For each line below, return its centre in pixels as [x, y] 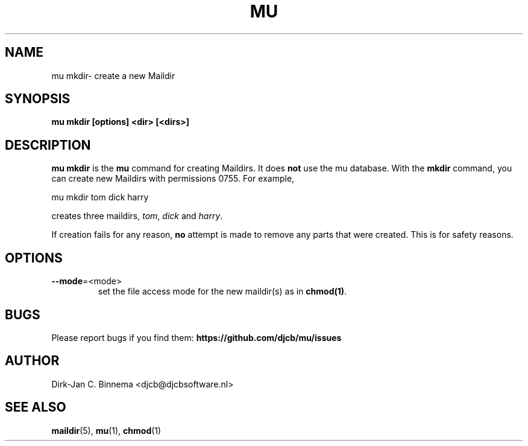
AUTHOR [32, 361]
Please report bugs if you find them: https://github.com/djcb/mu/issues [196, 337]
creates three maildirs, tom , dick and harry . [137, 216]
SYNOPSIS [38, 99]
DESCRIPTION [48, 145]
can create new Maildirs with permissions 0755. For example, [173, 179]
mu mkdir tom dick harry [100, 197]
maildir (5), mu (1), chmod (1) [106, 430]
